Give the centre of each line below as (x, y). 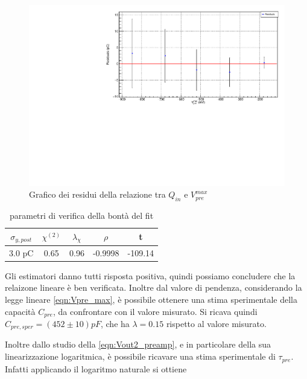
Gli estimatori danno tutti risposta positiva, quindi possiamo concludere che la (150, 275)
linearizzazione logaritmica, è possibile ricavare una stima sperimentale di (140, 356)
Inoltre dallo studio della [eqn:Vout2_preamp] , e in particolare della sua (138, 344)
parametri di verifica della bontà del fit (81, 215)
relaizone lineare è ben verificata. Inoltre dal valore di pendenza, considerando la (153, 287)
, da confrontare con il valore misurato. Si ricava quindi (155, 311)
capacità (20, 311)
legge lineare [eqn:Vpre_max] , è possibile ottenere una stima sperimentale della (151, 299)
